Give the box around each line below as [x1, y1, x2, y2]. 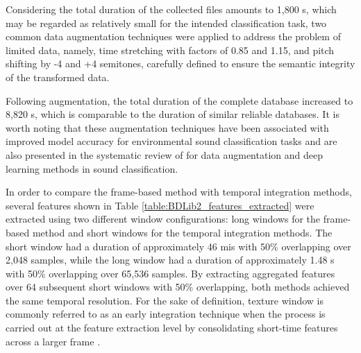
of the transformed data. [6, 69, 110, 84]
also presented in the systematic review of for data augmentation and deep [6, 147, 323, 162]
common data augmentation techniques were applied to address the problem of [6, 29, 341, 44]
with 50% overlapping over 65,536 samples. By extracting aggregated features [6, 266, 335, 280]
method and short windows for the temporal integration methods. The [32, 225, 333, 239]
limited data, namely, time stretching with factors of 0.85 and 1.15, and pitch [6, 42, 335, 57]
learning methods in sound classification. [6, 161, 178, 175]
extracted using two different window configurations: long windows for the [6, 212, 321, 226]
